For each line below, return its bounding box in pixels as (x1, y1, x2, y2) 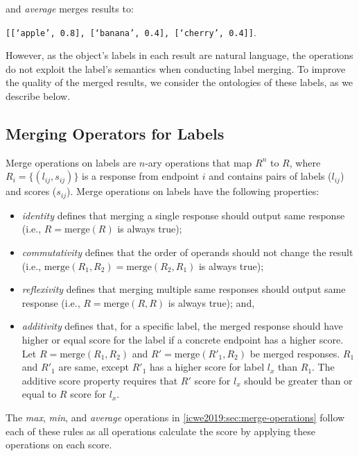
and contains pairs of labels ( (209, 169, 332, 183)
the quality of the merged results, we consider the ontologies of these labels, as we (6, 75, 353, 90)
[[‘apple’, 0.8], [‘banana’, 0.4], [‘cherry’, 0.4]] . (6, 24, 256, 39)
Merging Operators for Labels (6, 123, 225, 144)
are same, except (58, 360, 129, 374)
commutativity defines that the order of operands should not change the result (21, 245, 353, 260)
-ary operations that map (145, 155, 252, 169)
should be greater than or (244, 373, 353, 387)
